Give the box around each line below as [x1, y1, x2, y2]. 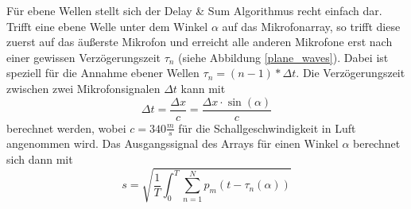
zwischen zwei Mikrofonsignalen [6, 79, 161, 96]
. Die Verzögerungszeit [296, 64, 405, 81]
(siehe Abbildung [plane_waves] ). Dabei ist [178, 48, 389, 65]
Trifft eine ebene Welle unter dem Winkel [6, 17, 208, 34]
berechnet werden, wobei [6, 119, 126, 136]
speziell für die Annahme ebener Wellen [6, 64, 200, 81]
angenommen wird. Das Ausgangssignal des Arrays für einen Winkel [6, 135, 339, 152]
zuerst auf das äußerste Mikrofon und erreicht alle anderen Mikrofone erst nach [6, 33, 393, 50]
